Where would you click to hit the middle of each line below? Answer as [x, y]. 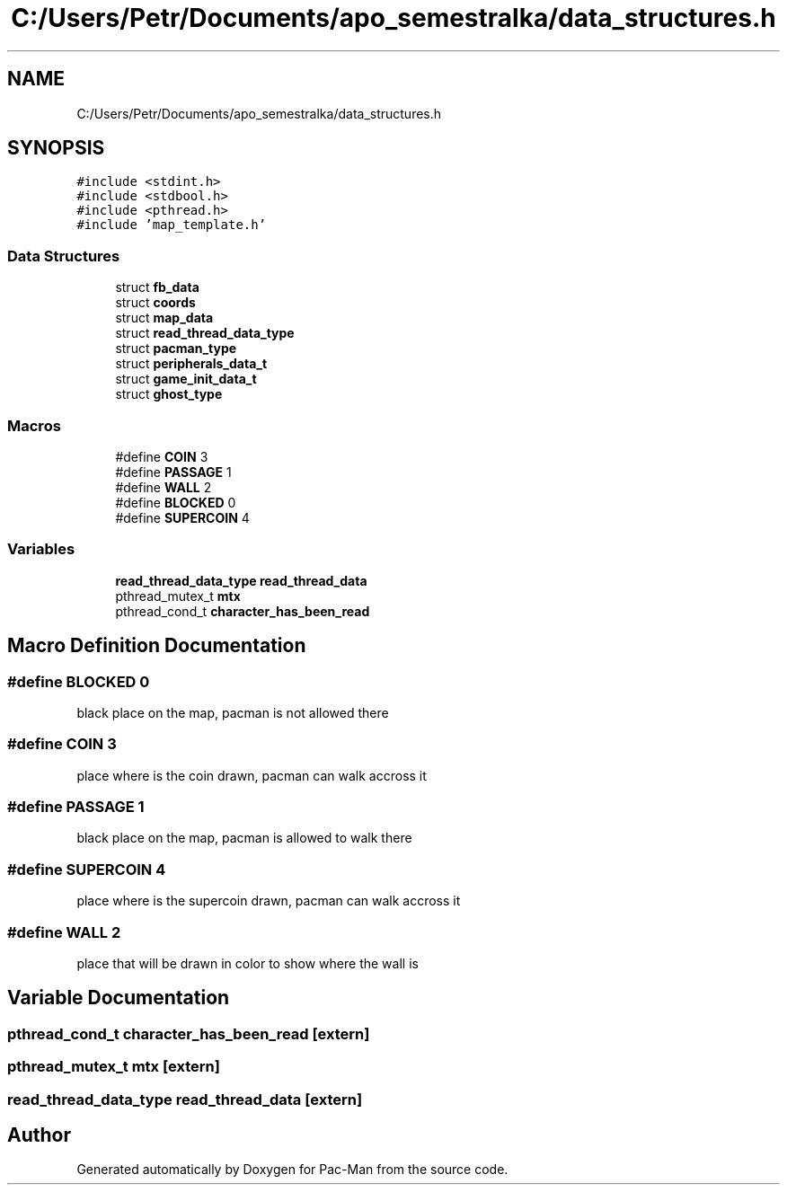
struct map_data [164, 318]
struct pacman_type [176, 349]
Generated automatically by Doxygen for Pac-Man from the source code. [292, 1170]
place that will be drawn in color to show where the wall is [248, 963]
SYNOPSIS [56, 148]
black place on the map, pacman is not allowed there [233, 712]
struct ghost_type [169, 394]
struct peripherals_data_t [191, 364]
